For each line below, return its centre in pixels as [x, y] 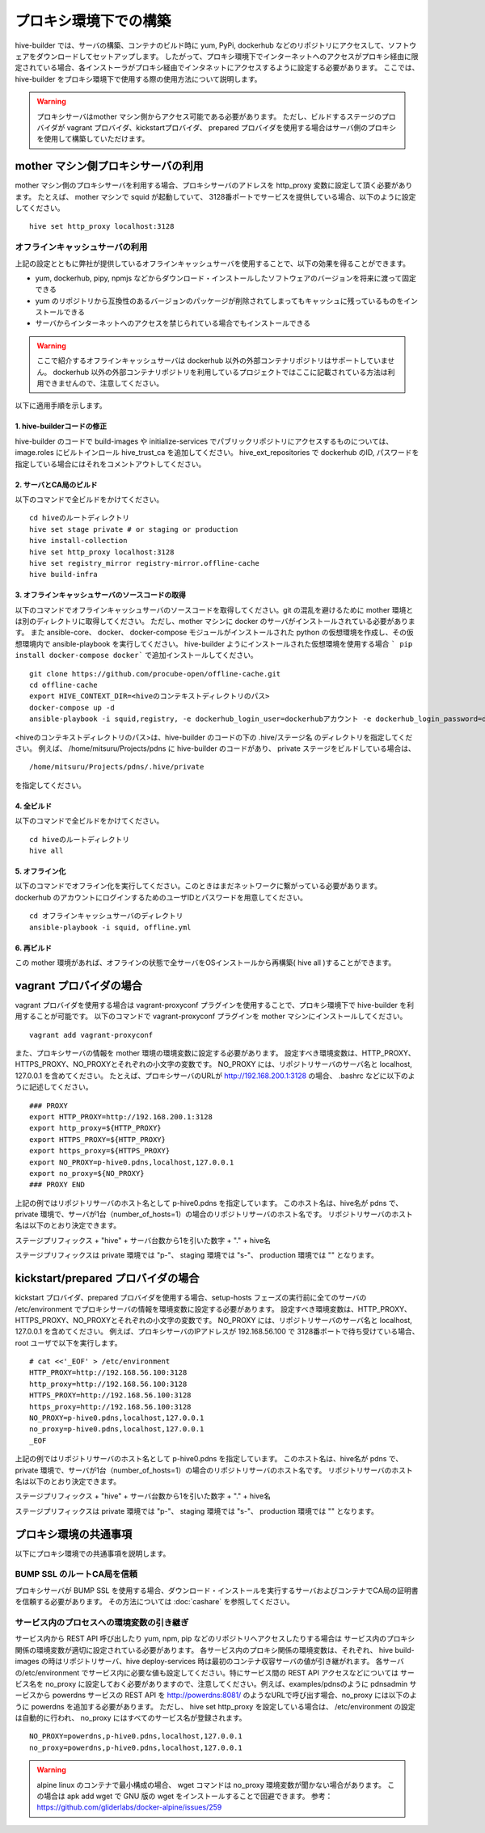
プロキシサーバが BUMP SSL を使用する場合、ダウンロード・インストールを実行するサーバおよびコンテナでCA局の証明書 [217, 1590]
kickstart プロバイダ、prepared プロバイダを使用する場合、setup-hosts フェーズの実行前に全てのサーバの [191, 1298]
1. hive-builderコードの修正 [61, 426]
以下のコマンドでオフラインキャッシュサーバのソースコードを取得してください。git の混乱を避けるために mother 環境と [214, 609]
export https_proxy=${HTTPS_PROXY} [100, 1151]
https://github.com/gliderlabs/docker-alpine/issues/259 [129, 1807]
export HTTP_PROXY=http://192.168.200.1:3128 [121, 1117]
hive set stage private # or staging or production [134, 529]
